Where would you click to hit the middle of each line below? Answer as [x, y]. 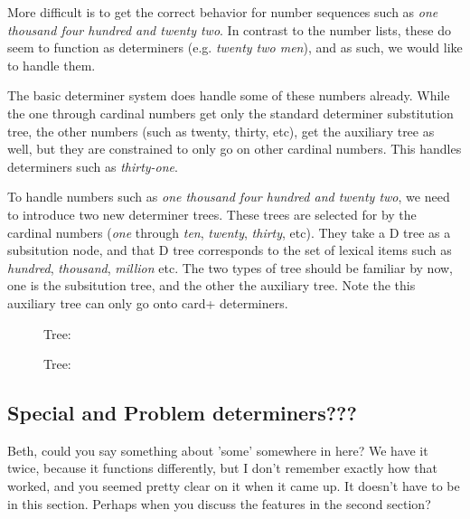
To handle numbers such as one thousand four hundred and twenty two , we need [229, 197]
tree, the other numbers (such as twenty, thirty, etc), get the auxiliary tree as [221, 131]
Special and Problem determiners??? [182, 413]
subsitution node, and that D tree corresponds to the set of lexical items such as [230, 250]
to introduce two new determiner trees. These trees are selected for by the [212, 214]
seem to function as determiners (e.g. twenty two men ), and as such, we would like [235, 47]
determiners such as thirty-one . [93, 166]
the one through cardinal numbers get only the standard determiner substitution [230, 113]
